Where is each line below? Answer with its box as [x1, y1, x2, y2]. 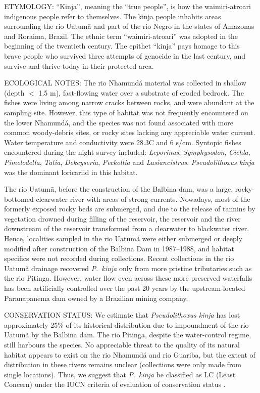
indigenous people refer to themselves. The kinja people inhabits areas [4, 11, 221, 21]
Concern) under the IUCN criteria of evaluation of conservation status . [4, 379, 226, 389]
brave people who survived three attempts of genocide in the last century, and [4, 50, 245, 61]
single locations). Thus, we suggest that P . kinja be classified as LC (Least [4, 369, 236, 379]
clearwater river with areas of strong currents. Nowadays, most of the [36, 193, 250, 204]
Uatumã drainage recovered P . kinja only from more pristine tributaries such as [4, 263, 252, 273]
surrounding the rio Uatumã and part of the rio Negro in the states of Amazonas [4, 21, 254, 31]
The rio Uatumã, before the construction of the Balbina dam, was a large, [4, 184, 233, 194]
